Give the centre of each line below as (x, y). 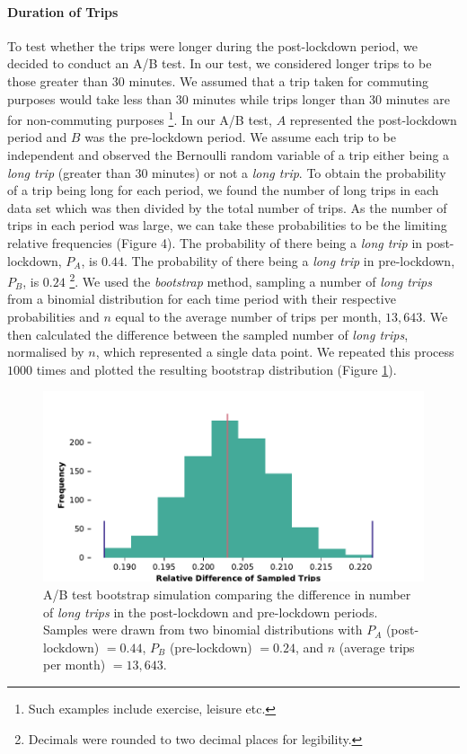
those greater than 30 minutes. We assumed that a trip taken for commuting (218, 80)
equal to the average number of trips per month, (248, 317)
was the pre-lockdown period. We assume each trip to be (240, 137)
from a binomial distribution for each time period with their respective (202, 299)
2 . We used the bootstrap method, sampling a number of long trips (251, 280)
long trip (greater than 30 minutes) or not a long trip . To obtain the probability (227, 172)
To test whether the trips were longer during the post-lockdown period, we (213, 45)
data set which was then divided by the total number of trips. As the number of (227, 207)
